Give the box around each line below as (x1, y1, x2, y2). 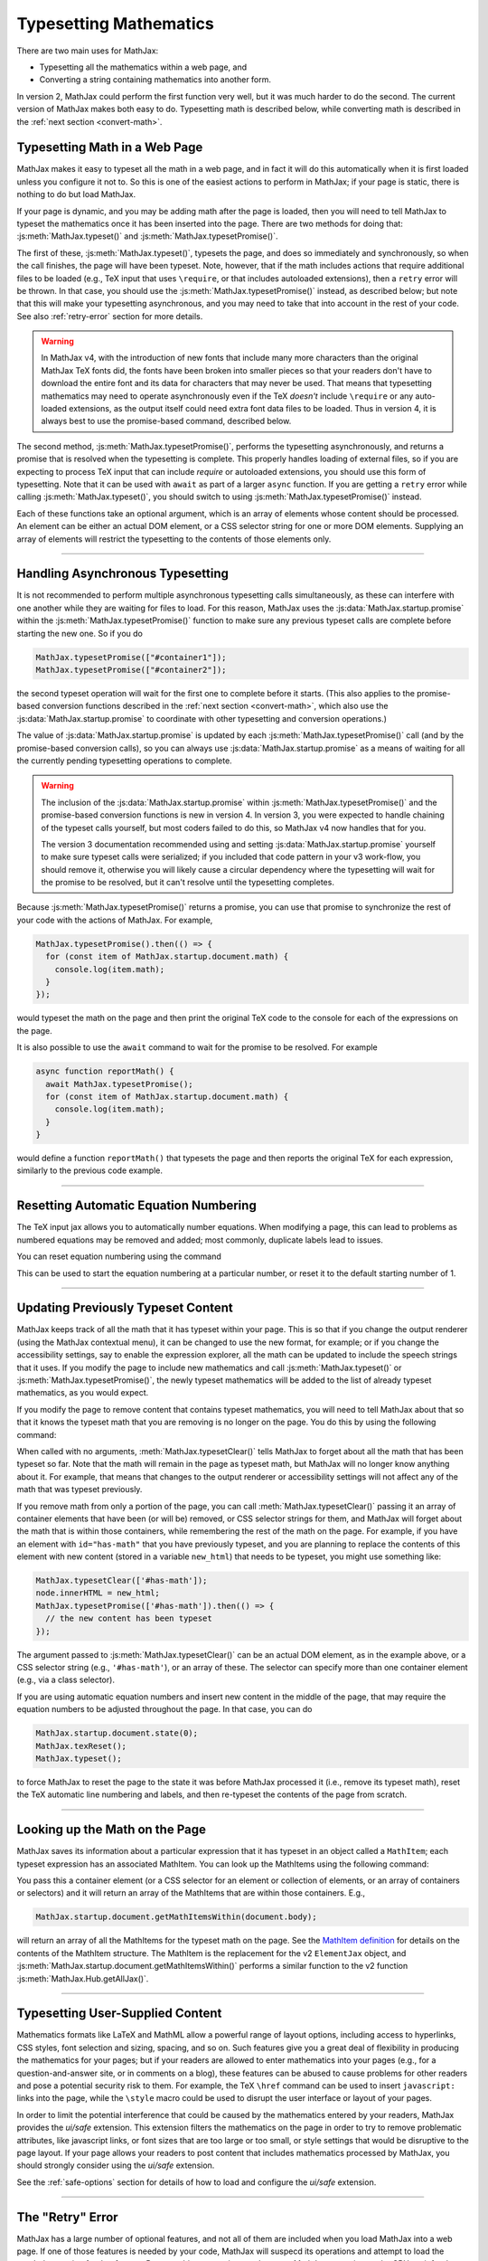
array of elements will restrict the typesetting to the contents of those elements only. (16, 534, 332, 544)
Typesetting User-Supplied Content (16, 2006, 222, 2021)
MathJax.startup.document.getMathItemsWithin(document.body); (35, 1912, 317, 1922)
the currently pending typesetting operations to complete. (16, 755, 232, 766)
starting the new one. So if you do (16, 628, 144, 639)
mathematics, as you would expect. (16, 1387, 149, 1398)
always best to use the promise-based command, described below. (41, 416, 292, 427)
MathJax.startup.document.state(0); (35, 1728, 199, 1738)
